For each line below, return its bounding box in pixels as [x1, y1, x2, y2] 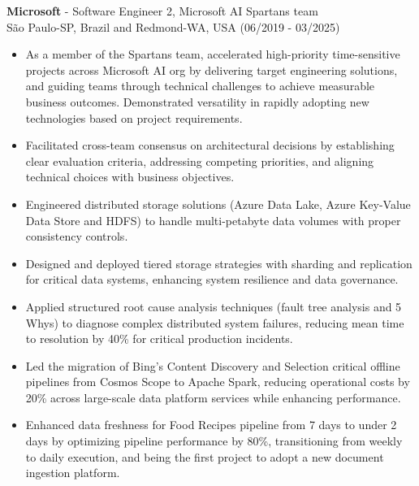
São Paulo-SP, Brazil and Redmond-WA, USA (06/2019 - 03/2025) [6, 18, 340, 35]
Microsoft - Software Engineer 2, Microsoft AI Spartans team [6, 2, 318, 19]
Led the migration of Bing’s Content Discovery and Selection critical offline [25, 357, 400, 374]
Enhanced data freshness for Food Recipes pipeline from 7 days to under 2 [25, 416, 397, 433]
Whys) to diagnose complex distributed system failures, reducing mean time [25, 314, 404, 331]
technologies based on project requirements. [25, 109, 243, 126]
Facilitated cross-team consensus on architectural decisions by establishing [25, 137, 395, 154]
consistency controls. [25, 228, 128, 245]
